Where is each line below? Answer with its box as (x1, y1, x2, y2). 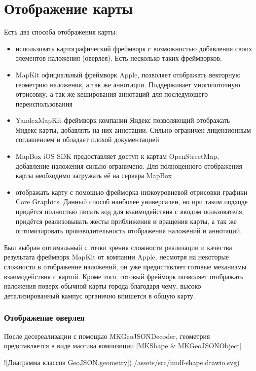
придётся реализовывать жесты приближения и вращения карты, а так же (15, 216, 237, 226)
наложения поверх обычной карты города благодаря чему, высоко (4, 281, 201, 291)
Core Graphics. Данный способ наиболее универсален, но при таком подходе (15, 196, 248, 207)
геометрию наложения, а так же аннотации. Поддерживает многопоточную (15, 79, 240, 89)
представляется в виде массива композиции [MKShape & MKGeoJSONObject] (4, 340, 242, 351)
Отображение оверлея (4, 311, 85, 324)
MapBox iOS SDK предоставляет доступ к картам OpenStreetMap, (15, 151, 219, 161)
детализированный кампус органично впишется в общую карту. (4, 290, 195, 300)
